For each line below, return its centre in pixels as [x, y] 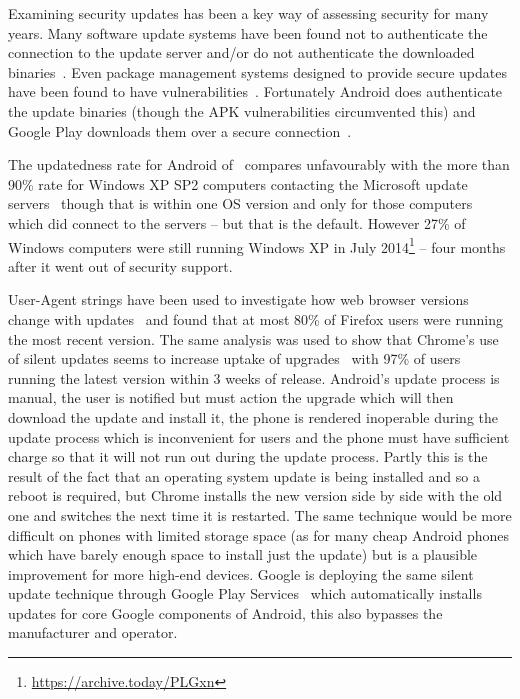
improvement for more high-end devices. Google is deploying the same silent [241, 573]
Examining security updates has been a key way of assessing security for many [248, 13]
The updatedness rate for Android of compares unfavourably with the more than [259, 164]
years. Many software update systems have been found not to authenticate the [248, 32]
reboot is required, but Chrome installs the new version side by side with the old [255, 495]
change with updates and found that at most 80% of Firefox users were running [255, 318]
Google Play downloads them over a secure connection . [180, 130]
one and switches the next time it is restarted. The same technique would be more [260, 514]
